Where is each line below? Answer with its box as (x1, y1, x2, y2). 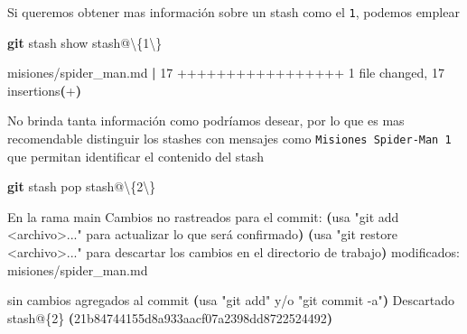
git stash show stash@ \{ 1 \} (7, 32, 163, 51)
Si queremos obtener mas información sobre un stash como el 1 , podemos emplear (7, 3, 460, 21)
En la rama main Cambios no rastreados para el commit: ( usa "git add (7, 207, 399, 226)
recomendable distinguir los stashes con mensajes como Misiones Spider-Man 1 (7, 129, 452, 148)
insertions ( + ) (7, 80, 81, 99)
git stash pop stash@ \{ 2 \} (7, 177, 156, 196)
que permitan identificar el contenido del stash (7, 146, 265, 165)
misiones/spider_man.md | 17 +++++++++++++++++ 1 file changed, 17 (7, 63, 444, 82)
